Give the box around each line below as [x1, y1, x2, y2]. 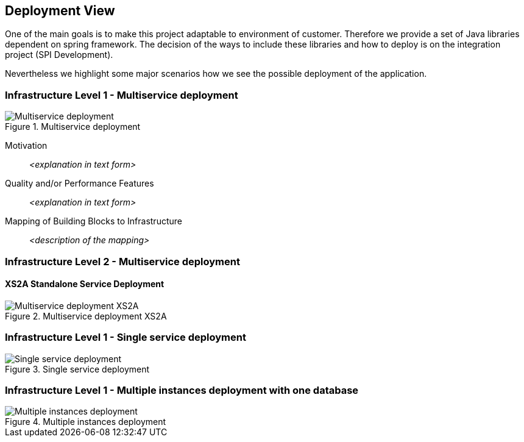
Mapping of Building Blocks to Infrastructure [5, 216, 182, 227]
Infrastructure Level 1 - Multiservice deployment [5, 88, 238, 101]
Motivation [5, 140, 48, 151]
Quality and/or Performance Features [5, 178, 154, 189]
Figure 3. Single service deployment [5, 363, 150, 374]
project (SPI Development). [5, 49, 113, 60]
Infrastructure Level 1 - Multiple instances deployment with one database [5, 383, 359, 396]
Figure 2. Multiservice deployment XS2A [5, 310, 167, 321]
